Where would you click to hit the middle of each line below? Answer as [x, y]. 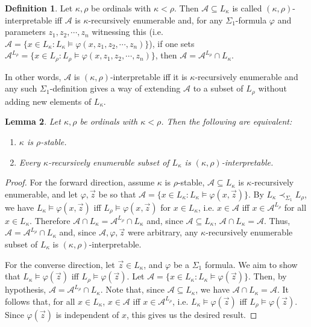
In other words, [33, 76]
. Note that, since [132, 289]
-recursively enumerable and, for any [155, 20]
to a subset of [218, 88]
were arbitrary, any [163, 232]
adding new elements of [48, 101]
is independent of [87, 314]
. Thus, [277, 220]
